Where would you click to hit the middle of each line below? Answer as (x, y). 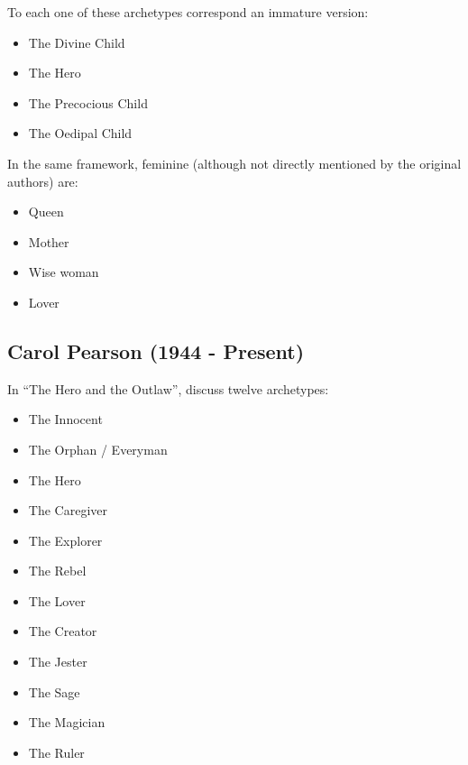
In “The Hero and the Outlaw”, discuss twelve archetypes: (168, 388)
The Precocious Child (88, 102)
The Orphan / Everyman (98, 449)
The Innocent (65, 419)
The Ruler (56, 752)
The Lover (57, 600)
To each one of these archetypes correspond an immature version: (188, 12)
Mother (49, 241)
